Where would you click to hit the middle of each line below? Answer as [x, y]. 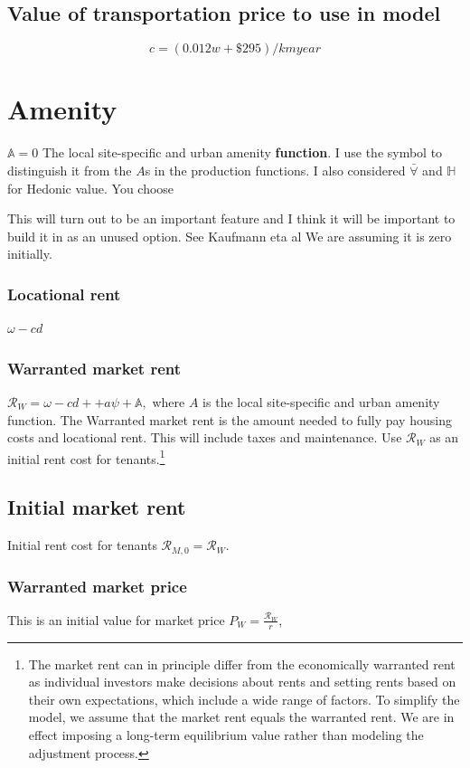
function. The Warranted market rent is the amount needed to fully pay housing [230, 419]
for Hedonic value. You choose [91, 188]
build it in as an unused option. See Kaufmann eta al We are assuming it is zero [230, 236]
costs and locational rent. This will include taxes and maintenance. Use [205, 437]
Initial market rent [97, 507]
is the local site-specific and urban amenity [321, 401]
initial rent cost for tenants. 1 [86, 457]
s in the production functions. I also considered [275, 170]
